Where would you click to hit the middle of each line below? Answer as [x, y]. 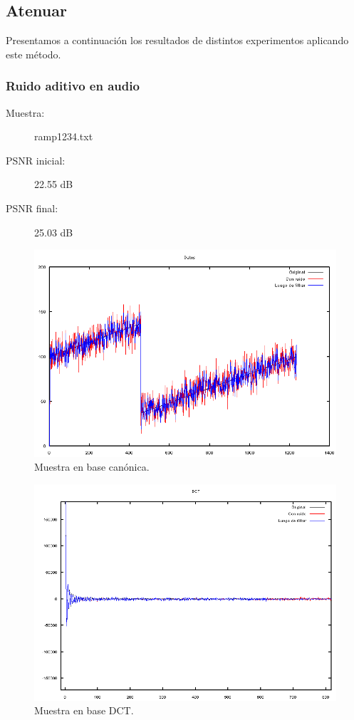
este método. [33, 54]
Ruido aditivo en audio [73, 86]
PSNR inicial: [36, 160]
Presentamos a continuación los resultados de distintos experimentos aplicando [177, 40]
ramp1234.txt [64, 136]
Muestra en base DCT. [84, 710]
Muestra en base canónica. [92, 467]
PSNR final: [32, 208]
